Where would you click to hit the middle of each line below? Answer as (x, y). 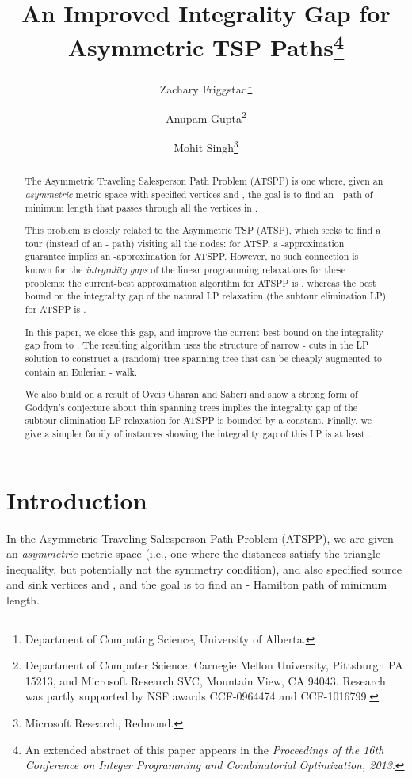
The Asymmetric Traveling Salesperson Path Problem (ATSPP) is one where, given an (204, 181)
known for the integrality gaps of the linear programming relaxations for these (185, 270)
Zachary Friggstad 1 (206, 87)
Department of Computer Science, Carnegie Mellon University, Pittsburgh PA (214, 665)
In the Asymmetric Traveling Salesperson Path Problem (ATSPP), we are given (200, 538)
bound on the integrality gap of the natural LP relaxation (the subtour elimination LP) (206, 296)
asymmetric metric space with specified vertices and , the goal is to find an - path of (199, 194)
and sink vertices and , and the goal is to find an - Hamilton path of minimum (197, 584)
